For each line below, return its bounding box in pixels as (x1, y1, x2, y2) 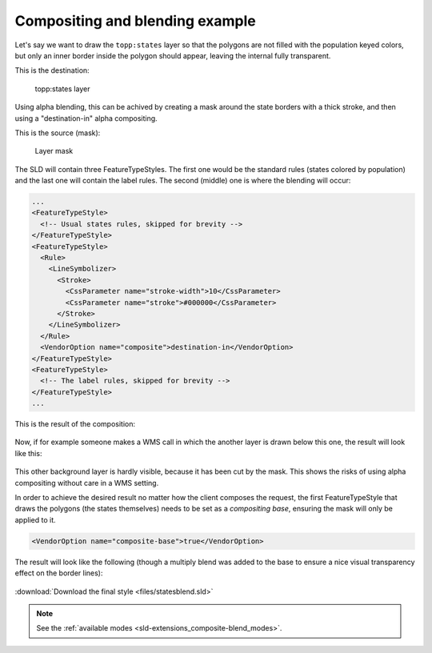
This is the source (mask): (14, 128, 101, 138)
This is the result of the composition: (14, 419, 136, 429)
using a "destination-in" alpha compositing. (14, 113, 158, 123)
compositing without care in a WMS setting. (14, 478, 159, 487)
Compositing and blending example (14, 12, 256, 30)
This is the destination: (14, 66, 90, 75)
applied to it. (14, 515, 56, 524)
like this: (14, 448, 42, 458)
